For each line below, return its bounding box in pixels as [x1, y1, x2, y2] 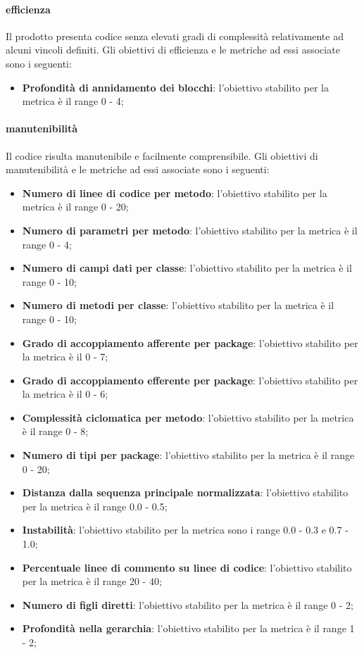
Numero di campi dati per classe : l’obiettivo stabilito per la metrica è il [22, 260, 352, 275]
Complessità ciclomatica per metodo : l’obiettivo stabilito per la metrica [22, 410, 354, 425]
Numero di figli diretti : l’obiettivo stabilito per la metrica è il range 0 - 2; [22, 597, 353, 612]
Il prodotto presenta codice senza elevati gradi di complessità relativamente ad [6, 28, 344, 43]
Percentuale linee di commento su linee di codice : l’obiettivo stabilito [22, 560, 352, 574]
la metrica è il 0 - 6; [22, 386, 108, 401]
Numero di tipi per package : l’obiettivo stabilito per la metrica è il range [22, 448, 355, 463]
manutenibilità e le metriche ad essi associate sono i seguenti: [6, 162, 270, 177]
